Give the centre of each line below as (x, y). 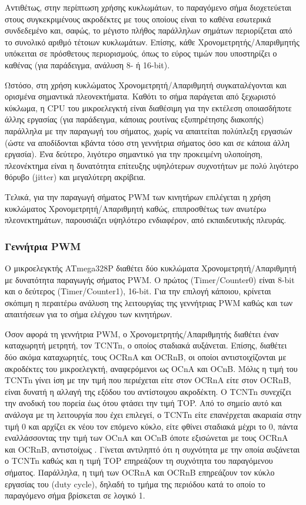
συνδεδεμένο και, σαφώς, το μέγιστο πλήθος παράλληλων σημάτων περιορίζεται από (149, 30)
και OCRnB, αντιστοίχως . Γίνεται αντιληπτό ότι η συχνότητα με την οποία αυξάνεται (152, 449)
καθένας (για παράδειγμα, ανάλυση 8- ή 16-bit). (87, 64)
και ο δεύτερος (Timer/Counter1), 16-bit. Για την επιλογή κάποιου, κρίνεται (138, 291)
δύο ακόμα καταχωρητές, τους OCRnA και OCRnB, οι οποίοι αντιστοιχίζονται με (146, 357)
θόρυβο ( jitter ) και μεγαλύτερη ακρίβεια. (75, 177)
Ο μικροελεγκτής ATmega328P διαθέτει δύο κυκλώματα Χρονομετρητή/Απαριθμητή (151, 268)
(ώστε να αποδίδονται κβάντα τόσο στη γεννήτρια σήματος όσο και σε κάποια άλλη (147, 142)
